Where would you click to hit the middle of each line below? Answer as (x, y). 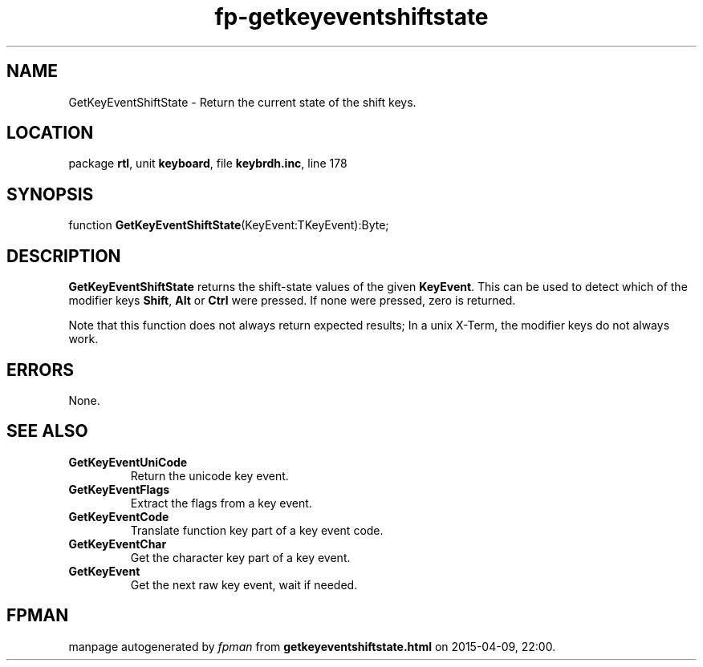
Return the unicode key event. (209, 475)
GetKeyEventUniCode (128, 462)
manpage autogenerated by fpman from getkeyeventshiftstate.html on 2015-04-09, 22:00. (312, 646)
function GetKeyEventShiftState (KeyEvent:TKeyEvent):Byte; (229, 225)
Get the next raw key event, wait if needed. (244, 584)
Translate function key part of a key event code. (257, 530)
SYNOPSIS (50, 194)
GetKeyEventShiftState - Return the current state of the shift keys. (242, 102)
